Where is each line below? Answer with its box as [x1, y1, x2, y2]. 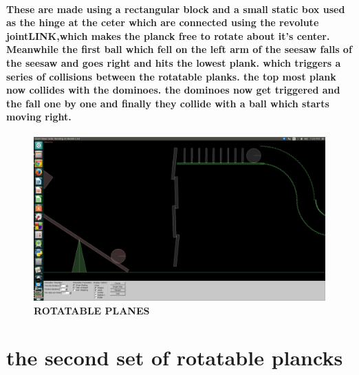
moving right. [6, 109, 72, 124]
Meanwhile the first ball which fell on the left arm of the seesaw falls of [6, 42, 352, 56]
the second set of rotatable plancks [6, 343, 343, 372]
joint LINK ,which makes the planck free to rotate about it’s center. [6, 28, 330, 43]
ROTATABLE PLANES [34, 303, 150, 317]
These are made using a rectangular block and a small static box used [6, 1, 345, 16]
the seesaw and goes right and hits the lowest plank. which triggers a [6, 55, 341, 69]
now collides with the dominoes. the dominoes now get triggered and [6, 83, 340, 97]
